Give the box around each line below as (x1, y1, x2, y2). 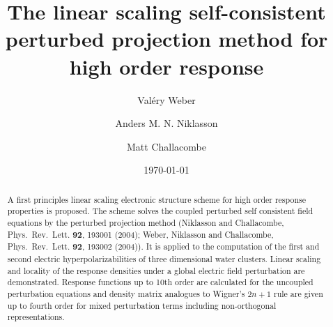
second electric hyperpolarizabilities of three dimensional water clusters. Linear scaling (7, 252, 321, 264)
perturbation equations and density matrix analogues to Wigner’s (7, 287, 245, 299)
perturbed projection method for (5, 24, 328, 53)
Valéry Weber (137, 92, 196, 107)
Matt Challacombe (127, 139, 206, 153)
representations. (7, 311, 65, 323)
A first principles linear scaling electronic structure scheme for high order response (7, 193, 306, 205)
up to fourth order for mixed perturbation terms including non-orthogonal (7, 299, 277, 311)
